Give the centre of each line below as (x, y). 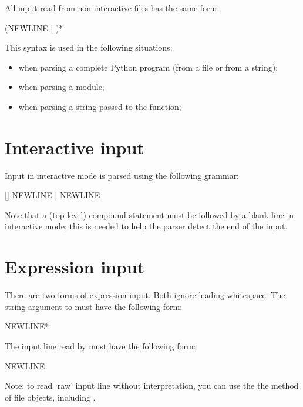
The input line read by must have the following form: (100, 346)
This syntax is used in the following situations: (89, 47)
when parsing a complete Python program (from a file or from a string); (148, 67)
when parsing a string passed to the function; (100, 106)
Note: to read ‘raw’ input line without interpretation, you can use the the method (152, 386)
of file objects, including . (50, 397)
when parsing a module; (61, 87)
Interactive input (75, 147)
